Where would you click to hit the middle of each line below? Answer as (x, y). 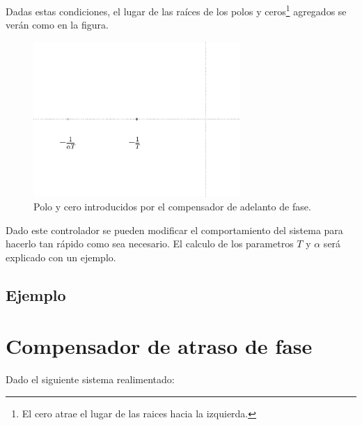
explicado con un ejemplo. (61, 257)
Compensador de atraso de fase (159, 346)
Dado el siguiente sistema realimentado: (90, 379)
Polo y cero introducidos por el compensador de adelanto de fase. (172, 207)
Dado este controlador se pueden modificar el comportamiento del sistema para (174, 230)
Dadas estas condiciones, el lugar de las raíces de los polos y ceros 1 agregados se (176, 10)
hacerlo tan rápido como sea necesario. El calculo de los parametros (150, 244)
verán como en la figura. (57, 25)
